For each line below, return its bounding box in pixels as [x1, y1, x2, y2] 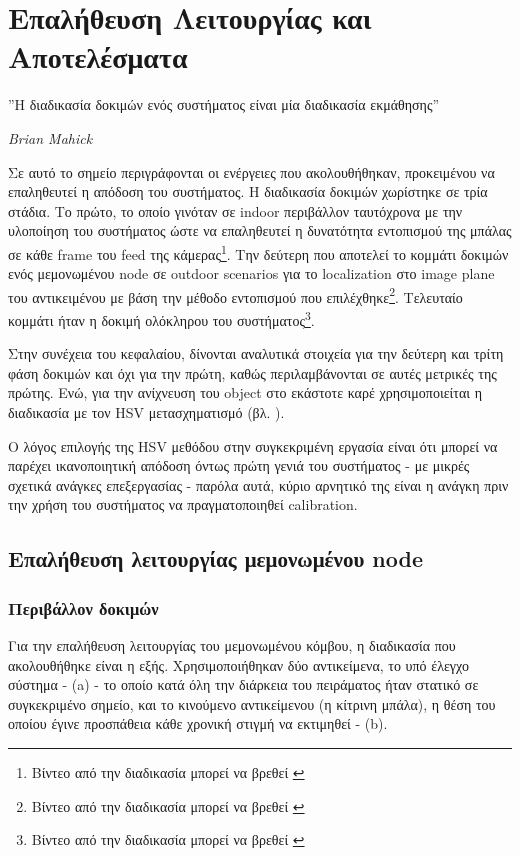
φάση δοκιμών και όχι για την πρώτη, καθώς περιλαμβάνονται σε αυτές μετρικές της [8, 362, 497, 383]
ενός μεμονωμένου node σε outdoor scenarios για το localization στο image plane [8, 263, 495, 284]
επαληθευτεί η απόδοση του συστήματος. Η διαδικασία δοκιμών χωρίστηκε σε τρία [8, 181, 488, 202]
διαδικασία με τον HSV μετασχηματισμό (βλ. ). [8, 402, 285, 422]
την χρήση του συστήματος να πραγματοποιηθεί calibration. [8, 494, 358, 515]
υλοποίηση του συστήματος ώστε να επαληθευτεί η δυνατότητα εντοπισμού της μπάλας [8, 220, 512, 241]
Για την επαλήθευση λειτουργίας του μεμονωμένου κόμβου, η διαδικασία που [8, 634, 456, 655]
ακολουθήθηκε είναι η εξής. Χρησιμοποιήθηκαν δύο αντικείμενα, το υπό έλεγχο [8, 654, 469, 675]
